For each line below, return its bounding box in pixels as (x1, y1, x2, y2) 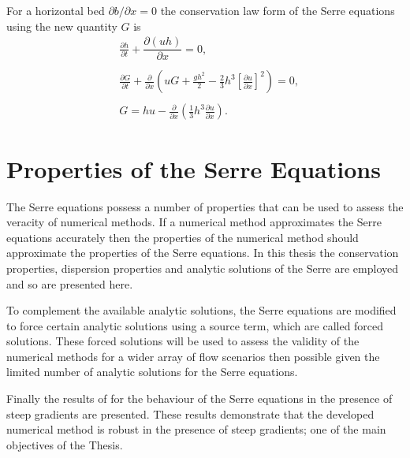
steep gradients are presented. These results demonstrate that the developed (6, 405, 375, 422)
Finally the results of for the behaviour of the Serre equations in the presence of (6, 390, 393, 407)
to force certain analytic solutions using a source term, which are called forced (6, 317, 384, 333)
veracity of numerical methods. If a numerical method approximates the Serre (6, 214, 382, 230)
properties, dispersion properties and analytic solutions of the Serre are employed (6, 259, 399, 276)
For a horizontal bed (6, 2, 105, 18)
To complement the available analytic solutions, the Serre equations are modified (6, 302, 397, 318)
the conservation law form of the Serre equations (160, 2, 395, 18)
